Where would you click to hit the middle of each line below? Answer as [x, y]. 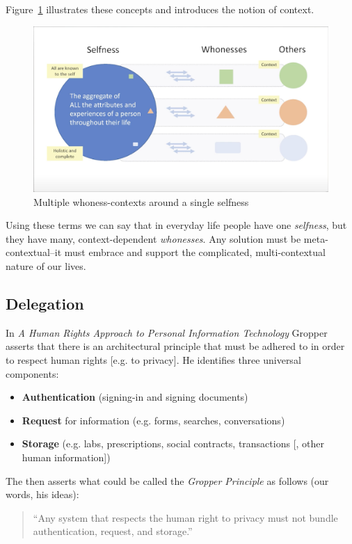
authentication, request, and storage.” [113, 531]
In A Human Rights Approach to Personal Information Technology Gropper [167, 332]
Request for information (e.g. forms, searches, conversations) [153, 420]
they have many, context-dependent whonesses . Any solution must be [153, 238]
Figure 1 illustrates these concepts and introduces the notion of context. [160, 9]
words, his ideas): [42, 494]
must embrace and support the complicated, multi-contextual [195, 252]
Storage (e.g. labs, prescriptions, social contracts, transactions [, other [173, 443]
